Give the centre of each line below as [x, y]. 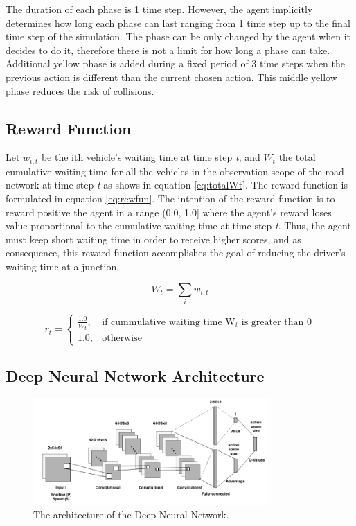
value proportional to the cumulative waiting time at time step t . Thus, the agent [178, 226]
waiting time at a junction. [63, 266]
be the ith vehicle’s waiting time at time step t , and [151, 157]
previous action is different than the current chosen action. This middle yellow [171, 77]
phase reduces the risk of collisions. [80, 90]
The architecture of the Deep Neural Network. [131, 515]
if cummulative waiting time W [169, 322]
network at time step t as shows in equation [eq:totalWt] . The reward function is [177, 185]
